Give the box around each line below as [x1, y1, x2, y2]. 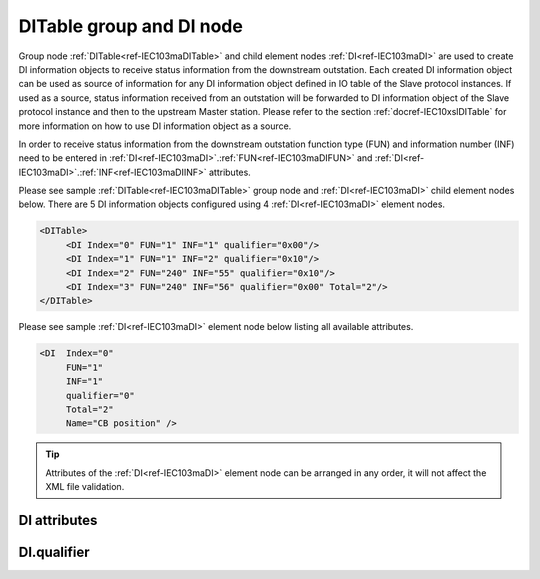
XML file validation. [45, 481, 125, 493]
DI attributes [18, 511, 98, 529]
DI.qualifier [18, 543, 90, 560]
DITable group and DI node [18, 15, 244, 37]
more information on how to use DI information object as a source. [18, 120, 292, 132]
